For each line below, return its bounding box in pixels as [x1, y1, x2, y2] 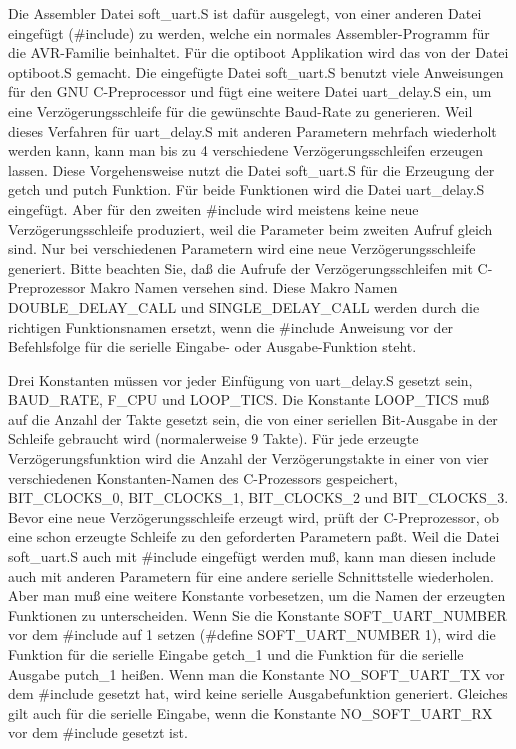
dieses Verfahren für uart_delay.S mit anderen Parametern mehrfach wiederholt [8, 120, 497, 141]
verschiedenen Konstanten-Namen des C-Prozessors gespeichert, [8, 467, 398, 488]
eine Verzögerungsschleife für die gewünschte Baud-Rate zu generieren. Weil [8, 100, 473, 121]
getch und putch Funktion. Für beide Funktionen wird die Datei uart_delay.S [8, 179, 485, 200]
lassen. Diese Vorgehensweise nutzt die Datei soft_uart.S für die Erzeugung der [8, 159, 495, 180]
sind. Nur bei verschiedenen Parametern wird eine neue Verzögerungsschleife [8, 238, 476, 259]
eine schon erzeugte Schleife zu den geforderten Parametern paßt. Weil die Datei [8, 526, 500, 547]
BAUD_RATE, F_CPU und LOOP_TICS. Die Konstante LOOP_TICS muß [8, 389, 489, 410]
